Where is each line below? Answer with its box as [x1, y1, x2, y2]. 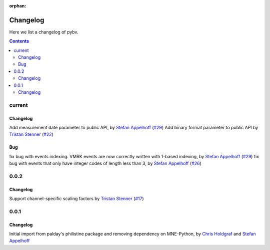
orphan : [9, 3, 26, 8]
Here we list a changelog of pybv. [9, 29, 78, 35]
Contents [9, 38, 29, 44]
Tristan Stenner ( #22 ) [9, 131, 53, 137]
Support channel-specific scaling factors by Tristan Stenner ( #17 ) [9, 196, 144, 202]
